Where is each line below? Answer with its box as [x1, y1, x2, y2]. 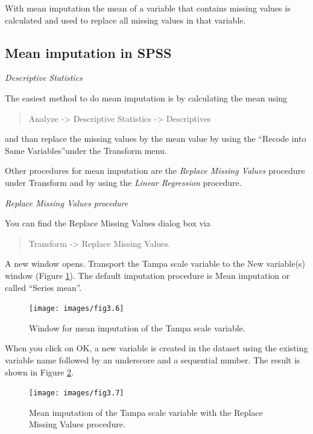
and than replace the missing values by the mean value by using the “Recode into [5, 132, 306, 145]
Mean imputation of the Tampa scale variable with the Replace [29, 406, 263, 418]
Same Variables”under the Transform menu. [5, 144, 167, 156]
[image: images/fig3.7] [29, 389, 124, 398]
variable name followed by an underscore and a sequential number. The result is [5, 353, 300, 366]
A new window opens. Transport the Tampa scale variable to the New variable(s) [5, 257, 305, 270]
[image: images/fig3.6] [29, 304, 124, 313]
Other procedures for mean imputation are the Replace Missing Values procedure [5, 164, 305, 177]
